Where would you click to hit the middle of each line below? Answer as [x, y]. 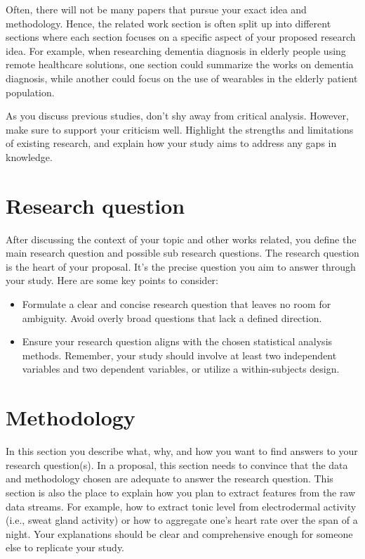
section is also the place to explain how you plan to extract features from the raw [181, 492]
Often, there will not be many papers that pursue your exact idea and [156, 9]
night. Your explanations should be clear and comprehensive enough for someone [179, 533]
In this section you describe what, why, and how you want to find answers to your [182, 451]
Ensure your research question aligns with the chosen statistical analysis [177, 341]
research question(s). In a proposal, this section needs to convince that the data [177, 464]
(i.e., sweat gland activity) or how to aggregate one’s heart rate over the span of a [182, 520]
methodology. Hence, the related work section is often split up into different [168, 23]
